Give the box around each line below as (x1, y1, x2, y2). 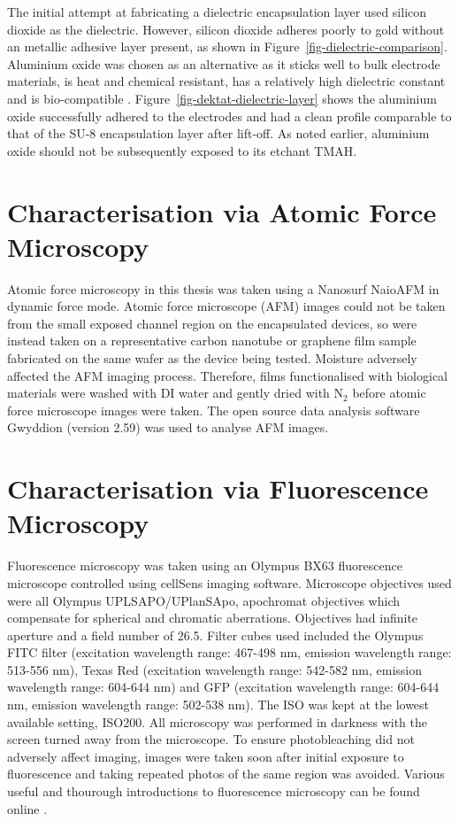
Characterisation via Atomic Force (7, 193, 437, 229)
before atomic (352, 383, 426, 402)
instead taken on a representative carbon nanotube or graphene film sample (7, 331, 417, 350)
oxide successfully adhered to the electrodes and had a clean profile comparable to (7, 106, 452, 125)
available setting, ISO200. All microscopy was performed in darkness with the (7, 712, 427, 731)
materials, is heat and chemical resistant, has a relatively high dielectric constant (7, 72, 446, 90)
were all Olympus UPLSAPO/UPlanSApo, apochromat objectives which (7, 591, 400, 609)
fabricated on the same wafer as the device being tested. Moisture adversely (7, 349, 417, 368)
